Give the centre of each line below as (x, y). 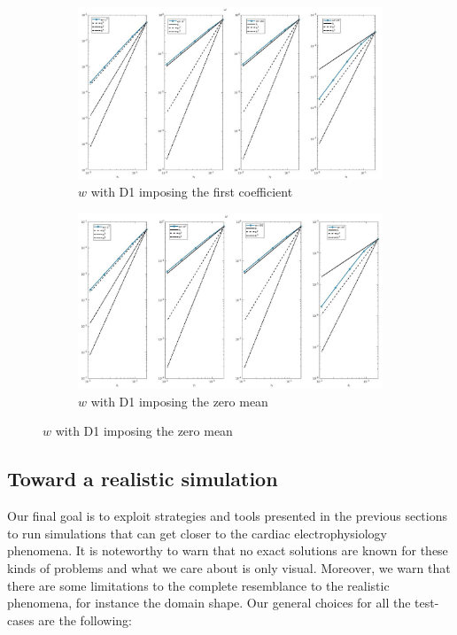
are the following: (85, 620)
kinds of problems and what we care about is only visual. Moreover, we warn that (229, 568)
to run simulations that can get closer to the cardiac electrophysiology (198, 533)
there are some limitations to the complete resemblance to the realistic (198, 585)
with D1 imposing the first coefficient (192, 192)
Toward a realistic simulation (143, 479)
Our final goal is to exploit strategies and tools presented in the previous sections (227, 516)
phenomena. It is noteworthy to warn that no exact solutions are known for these (228, 550)
